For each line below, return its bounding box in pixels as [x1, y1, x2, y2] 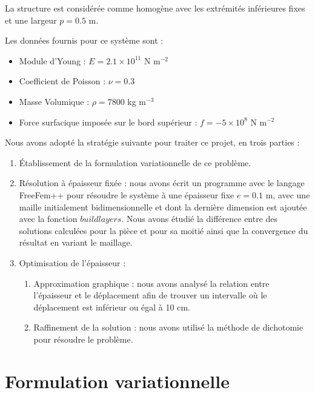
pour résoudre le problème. [33, 332, 133, 345]
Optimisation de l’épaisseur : [19, 256, 126, 269]
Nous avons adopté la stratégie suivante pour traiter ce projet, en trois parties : [5, 136, 300, 149]
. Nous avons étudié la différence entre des [121, 212, 278, 225]
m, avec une [265, 188, 310, 201]
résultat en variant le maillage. [19, 236, 133, 249]
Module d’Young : [19, 54, 86, 67]
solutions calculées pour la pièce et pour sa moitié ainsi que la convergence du [19, 224, 308, 237]
